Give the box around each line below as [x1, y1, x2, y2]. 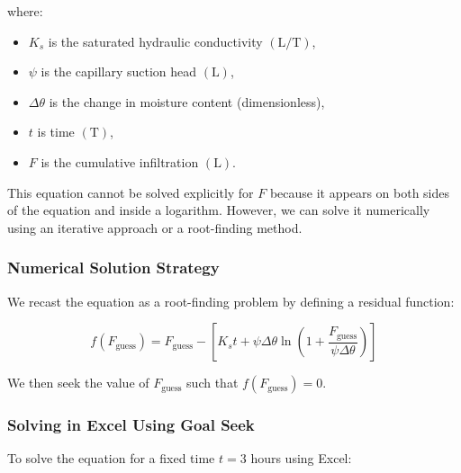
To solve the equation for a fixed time [7, 449, 215, 468]
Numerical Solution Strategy [7, 256, 220, 279]
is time [37, 122, 75, 141]
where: [7, 2, 43, 20]
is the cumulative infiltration [41, 152, 199, 171]
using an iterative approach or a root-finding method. [7, 218, 303, 236]
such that [186, 373, 239, 392]
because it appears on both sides [269, 183, 450, 201]
